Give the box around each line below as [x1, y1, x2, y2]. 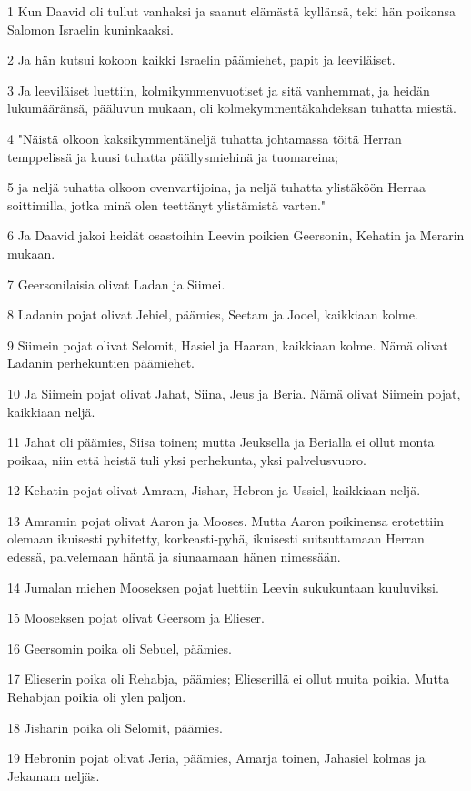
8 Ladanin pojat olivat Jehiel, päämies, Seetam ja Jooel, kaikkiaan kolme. [7, 305, 418, 324]
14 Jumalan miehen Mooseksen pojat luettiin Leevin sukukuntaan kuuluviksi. [7, 577, 439, 596]
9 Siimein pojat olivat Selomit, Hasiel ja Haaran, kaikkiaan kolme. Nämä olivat [7, 335, 448, 354]
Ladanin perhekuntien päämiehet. [7, 353, 195, 372]
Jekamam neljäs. [7, 766, 100, 785]
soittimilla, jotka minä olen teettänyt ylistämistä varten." [7, 195, 326, 214]
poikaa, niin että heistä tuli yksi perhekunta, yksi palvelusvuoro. [7, 450, 366, 469]
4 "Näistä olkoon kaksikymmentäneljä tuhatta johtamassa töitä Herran [7, 128, 402, 147]
